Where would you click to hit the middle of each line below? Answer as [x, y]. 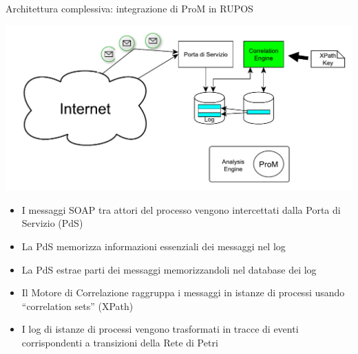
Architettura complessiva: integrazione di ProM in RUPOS [129, 8]
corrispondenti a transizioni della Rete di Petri [120, 343]
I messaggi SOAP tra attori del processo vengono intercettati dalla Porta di [181, 209]
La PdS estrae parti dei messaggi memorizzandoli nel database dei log [169, 269]
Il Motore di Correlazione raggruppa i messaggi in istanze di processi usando [183, 292]
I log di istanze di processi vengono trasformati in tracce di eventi [160, 329]
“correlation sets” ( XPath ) [77, 306]
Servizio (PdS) [52, 223]
